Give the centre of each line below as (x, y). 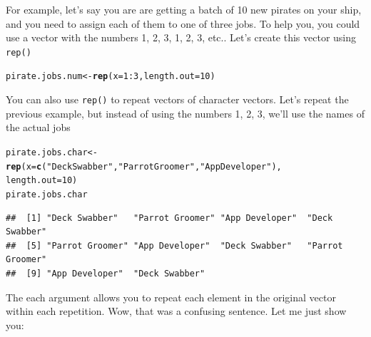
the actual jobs (38, 127)
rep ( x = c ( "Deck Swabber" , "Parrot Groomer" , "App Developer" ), (144, 166)
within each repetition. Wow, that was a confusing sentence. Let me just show (176, 311)
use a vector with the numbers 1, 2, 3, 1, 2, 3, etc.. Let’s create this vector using (181, 37)
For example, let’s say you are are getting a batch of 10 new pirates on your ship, (184, 9)
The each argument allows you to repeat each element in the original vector (171, 297)
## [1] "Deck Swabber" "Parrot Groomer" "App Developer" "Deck (169, 218)
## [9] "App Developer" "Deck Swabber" (106, 273)
